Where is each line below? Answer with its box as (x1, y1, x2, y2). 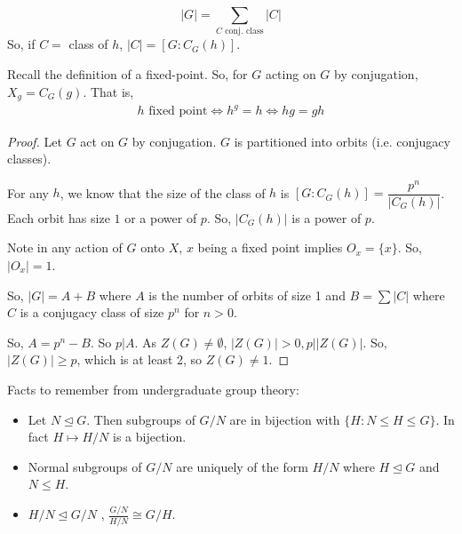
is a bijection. (113, 427, 187, 446)
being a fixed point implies (197, 238, 343, 257)
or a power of (124, 208, 197, 227)
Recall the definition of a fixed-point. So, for (7, 64, 248, 83)
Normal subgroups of (28, 457, 142, 475)
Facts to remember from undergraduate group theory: (7, 379, 299, 398)
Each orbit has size (7, 208, 110, 227)
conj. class (225, 27, 264, 36)
